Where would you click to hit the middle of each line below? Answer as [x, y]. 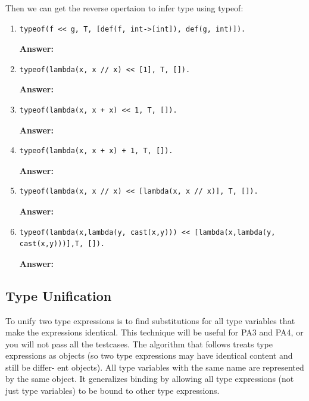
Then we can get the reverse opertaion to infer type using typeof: [124, 8]
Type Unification [59, 295]
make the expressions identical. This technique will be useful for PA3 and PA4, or [154, 332]
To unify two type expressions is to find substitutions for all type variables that [150, 320]
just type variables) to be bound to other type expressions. [113, 391]
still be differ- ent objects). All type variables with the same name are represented [155, 367]
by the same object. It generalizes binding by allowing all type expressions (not [150, 379]
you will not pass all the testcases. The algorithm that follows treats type [139, 344]
